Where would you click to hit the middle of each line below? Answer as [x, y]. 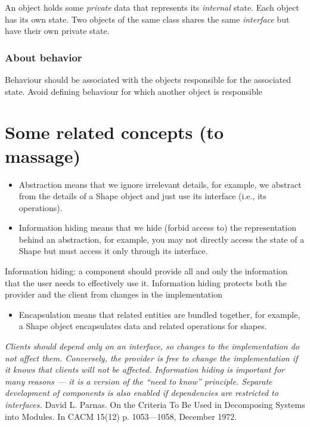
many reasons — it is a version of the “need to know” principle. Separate [139, 381]
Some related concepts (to [114, 132]
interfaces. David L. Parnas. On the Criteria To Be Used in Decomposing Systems [155, 404]
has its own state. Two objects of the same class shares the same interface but [147, 19]
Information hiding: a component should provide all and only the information [146, 271]
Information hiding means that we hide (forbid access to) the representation [157, 228]
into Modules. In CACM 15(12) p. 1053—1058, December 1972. [121, 416]
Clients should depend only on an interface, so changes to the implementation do [152, 346]
